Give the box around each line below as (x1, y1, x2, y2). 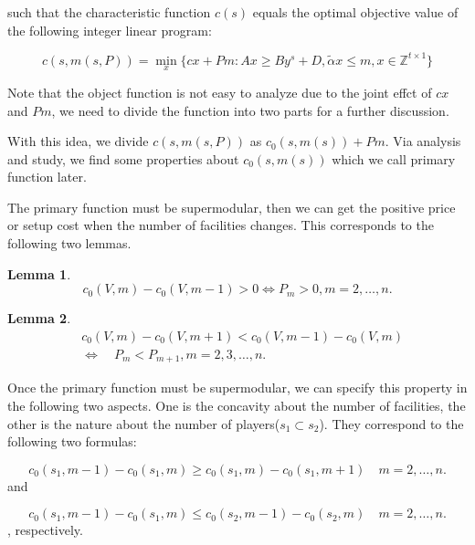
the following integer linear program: (7, 20, 212, 39)
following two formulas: (7, 432, 137, 451)
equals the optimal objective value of (252, 3, 459, 21)
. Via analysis (385, 131, 461, 151)
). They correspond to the (319, 414, 464, 433)
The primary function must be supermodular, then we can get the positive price (7, 197, 456, 216)
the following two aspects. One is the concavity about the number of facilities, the (7, 395, 466, 414)
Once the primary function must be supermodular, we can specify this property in (7, 378, 468, 397)
